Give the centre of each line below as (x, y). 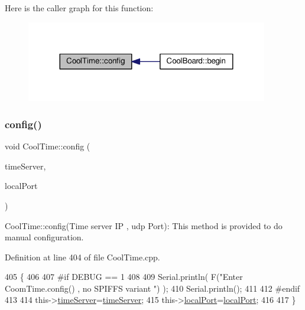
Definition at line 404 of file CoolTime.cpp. (82, 257)
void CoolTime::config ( (48, 146)
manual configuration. (44, 237)
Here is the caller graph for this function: (79, 8)
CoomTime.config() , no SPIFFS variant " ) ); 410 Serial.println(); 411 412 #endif (152, 288)
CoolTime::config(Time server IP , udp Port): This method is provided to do (144, 225)
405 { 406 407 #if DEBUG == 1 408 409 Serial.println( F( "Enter (124, 277)
